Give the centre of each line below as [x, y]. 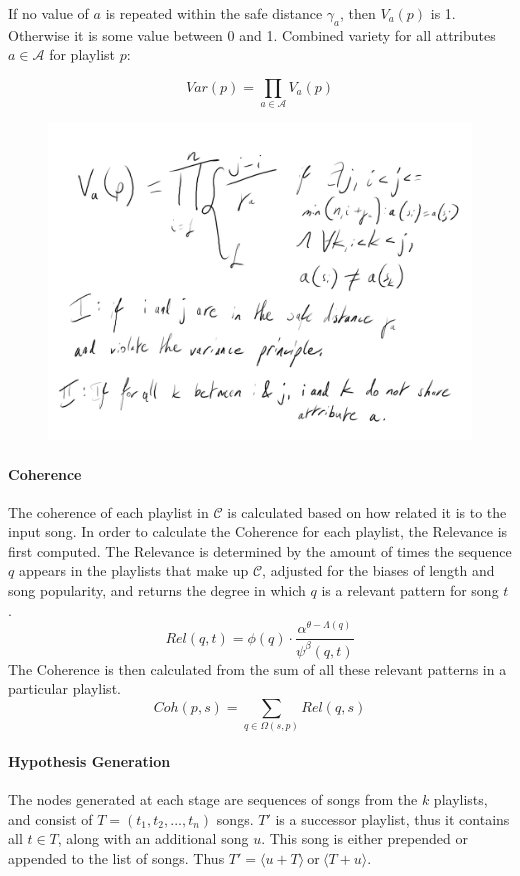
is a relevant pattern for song [410, 590]
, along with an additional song [153, 838]
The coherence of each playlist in [108, 511]
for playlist [82, 54]
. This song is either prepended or [364, 838]
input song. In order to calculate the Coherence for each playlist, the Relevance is [258, 531]
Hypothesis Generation [89, 760]
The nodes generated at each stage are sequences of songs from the [213, 799]
